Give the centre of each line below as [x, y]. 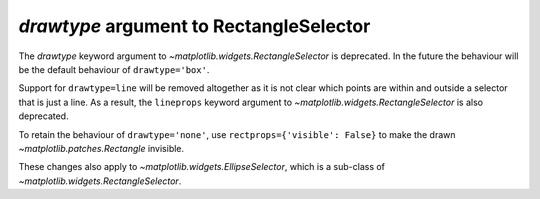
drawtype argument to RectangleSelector [194, 26]
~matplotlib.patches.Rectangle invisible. [101, 148]
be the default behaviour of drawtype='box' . [114, 69]
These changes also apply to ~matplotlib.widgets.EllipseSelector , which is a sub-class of [201, 167]
